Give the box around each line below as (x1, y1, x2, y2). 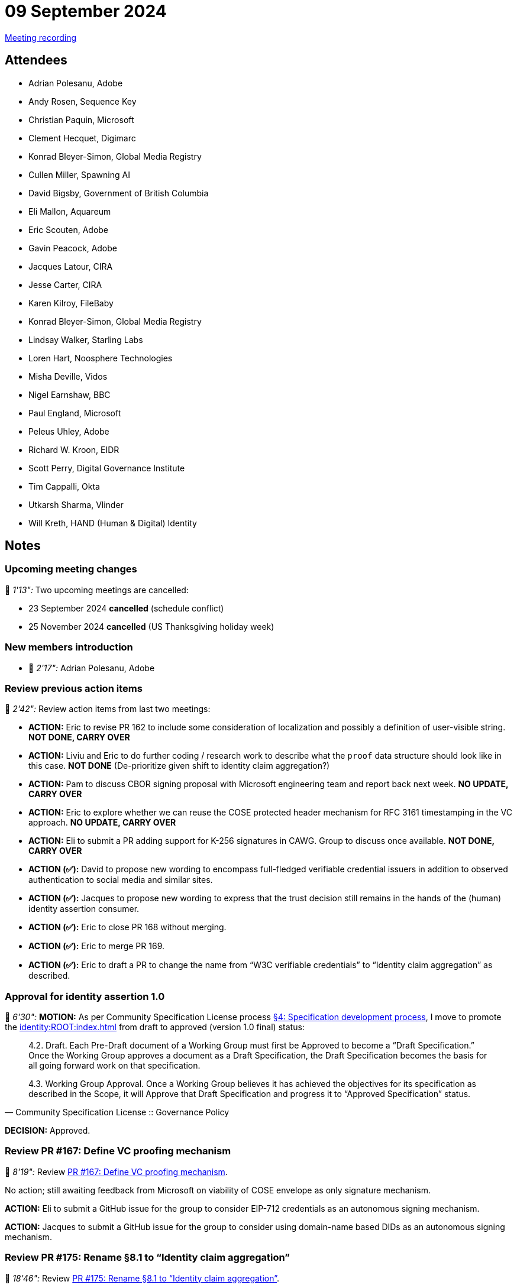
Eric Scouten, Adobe (28, 224, 109, 235)
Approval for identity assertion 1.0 (5, 990, 165, 1002)
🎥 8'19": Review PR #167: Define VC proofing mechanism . (5, 1166, 228, 1177)
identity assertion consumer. (28, 904, 140, 914)
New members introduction (5, 641, 133, 653)
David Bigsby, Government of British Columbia (28, 187, 209, 198)
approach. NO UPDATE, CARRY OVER (28, 817, 176, 828)
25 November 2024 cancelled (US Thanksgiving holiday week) (28, 621, 274, 632)
